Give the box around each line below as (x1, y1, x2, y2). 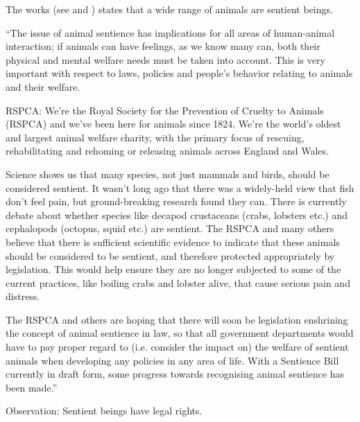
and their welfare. (6, 79, 80, 94)
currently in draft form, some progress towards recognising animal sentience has (6, 367, 345, 381)
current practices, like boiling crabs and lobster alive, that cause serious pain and (6, 275, 350, 290)
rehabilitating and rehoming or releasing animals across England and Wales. (6, 143, 329, 158)
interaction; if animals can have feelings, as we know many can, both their (6, 39, 320, 53)
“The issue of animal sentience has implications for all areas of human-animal (6, 25, 335, 39)
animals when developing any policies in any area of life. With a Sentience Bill (6, 353, 339, 367)
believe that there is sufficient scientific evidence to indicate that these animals (6, 234, 340, 249)
